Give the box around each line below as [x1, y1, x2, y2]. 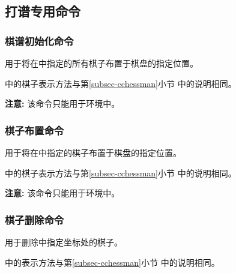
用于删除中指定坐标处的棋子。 [5, 236, 123, 248]
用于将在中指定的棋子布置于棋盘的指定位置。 [5, 146, 181, 158]
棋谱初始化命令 [5, 33, 74, 48]
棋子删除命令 [5, 212, 64, 227]
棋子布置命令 [5, 122, 64, 137]
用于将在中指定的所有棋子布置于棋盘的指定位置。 [5, 57, 198, 69]
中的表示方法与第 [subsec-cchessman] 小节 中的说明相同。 [5, 256, 220, 268]
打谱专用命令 [5, 2, 80, 20]
